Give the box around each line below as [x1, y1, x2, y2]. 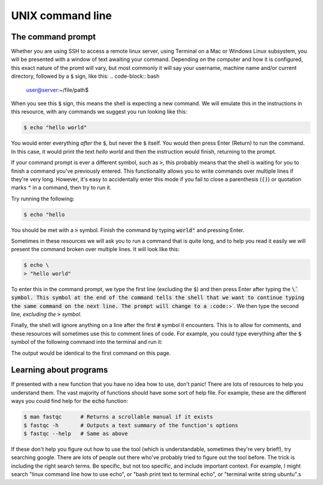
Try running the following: [11, 195, 75, 202]
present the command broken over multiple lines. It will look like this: [11, 246, 179, 253]
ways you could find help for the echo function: [11, 398, 129, 405]
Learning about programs [11, 365, 108, 375]
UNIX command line [11, 9, 112, 22]
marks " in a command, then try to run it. [11, 184, 112, 191]
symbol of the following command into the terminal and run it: [11, 338, 163, 346]
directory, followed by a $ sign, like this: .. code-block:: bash [11, 72, 160, 80]
